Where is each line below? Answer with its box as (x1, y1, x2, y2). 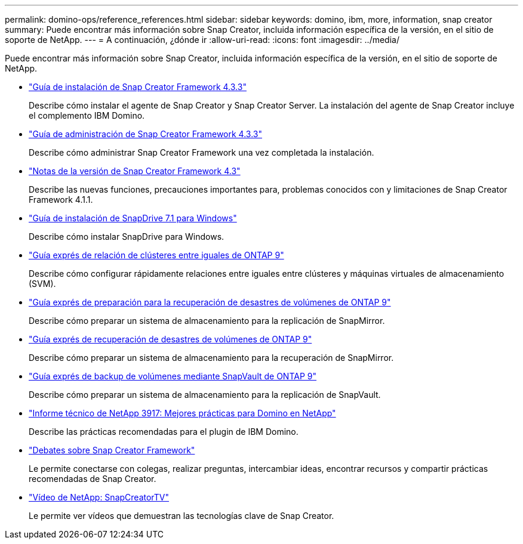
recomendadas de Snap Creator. (29, 474, 156, 484)
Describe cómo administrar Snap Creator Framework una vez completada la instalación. (29, 147, 374, 157)
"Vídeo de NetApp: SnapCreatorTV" (29, 492, 170, 502)
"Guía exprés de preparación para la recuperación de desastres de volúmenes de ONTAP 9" (29, 297, 391, 307)
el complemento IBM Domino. (29, 110, 145, 120)
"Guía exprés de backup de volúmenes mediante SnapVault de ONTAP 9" (29, 371, 317, 381)
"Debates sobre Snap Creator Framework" (29, 445, 195, 455)
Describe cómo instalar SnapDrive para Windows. (29, 231, 224, 242)
